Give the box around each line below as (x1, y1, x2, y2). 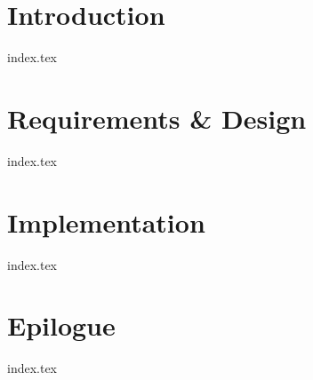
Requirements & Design (7, 99, 307, 136)
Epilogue (7, 307, 116, 344)
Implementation (7, 203, 205, 240)
